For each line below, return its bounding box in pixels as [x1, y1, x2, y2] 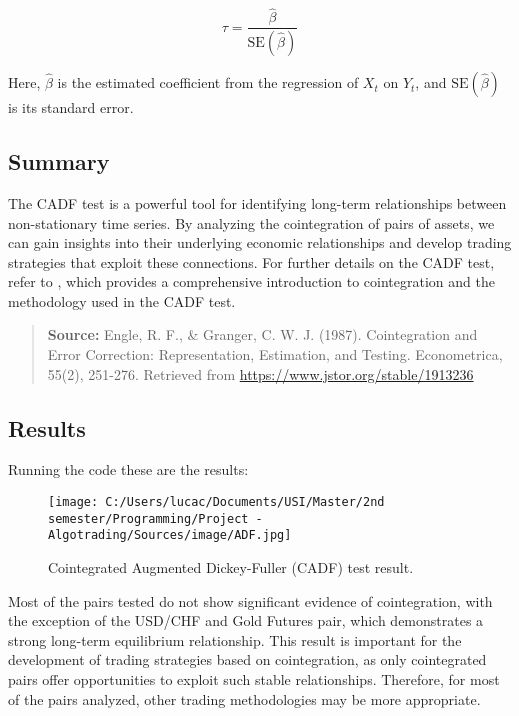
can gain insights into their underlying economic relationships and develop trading [8, 232, 512, 253]
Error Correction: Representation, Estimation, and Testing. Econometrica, [47, 344, 503, 365]
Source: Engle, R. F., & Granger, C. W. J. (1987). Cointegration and [47, 324, 478, 345]
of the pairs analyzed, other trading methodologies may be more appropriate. [8, 688, 481, 709]
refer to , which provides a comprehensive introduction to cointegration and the [8, 271, 495, 292]
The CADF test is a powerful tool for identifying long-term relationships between [8, 192, 507, 213]
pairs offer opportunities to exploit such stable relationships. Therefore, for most [8, 669, 500, 689]
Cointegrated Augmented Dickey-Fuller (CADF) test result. [48, 557, 414, 578]
